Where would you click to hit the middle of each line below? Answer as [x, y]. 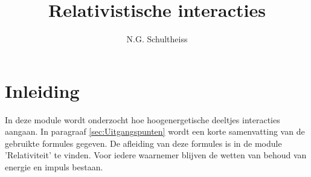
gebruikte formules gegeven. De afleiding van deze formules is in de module [143, 143]
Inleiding [42, 90]
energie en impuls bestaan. [54, 167]
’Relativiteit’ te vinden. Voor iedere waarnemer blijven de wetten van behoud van [156, 155]
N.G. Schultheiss [157, 39]
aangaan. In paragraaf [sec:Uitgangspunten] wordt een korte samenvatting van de [155, 131]
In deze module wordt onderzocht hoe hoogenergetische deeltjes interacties [143, 119]
